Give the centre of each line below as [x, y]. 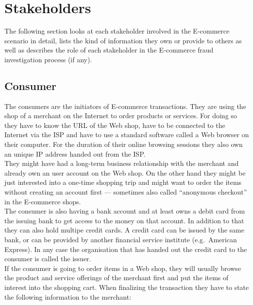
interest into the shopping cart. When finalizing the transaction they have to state [127, 287]
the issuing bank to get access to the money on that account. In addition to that [124, 220]
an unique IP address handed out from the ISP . [75, 153]
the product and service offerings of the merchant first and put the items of [117, 278]
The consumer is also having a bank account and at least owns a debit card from [125, 211]
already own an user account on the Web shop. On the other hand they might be [125, 172]
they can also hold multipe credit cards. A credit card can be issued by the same [125, 230]
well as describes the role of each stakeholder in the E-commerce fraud [109, 50]
